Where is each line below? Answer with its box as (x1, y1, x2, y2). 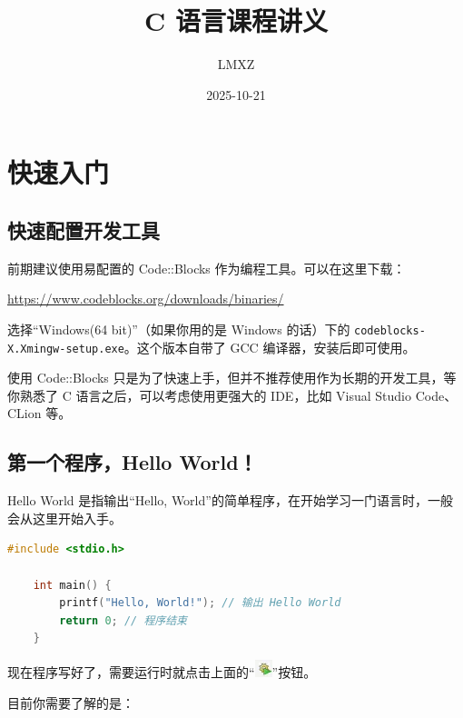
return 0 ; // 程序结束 (59, 613, 187, 627)
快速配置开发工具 (7, 215, 160, 244)
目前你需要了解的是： (7, 693, 134, 712)
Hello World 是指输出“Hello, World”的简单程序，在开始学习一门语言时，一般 (7, 491, 453, 510)
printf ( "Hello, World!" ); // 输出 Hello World (59, 596, 341, 610)
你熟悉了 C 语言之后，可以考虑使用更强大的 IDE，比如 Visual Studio (7, 385, 411, 404)
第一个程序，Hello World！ (7, 448, 258, 476)
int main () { (33, 578, 112, 592)
